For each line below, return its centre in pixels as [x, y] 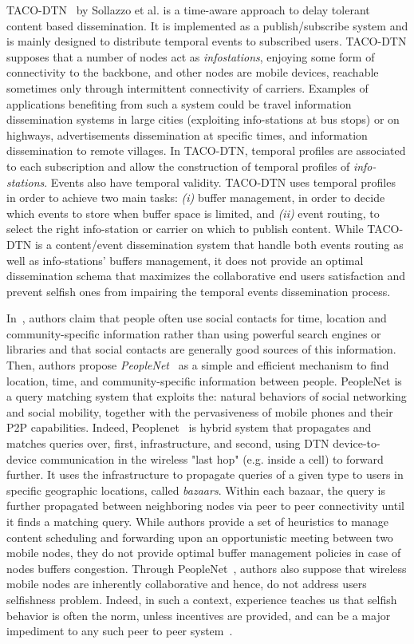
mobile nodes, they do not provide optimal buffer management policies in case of [204, 553]
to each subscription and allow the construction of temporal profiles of [178, 166]
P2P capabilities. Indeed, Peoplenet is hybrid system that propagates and [189, 427]
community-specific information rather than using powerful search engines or [194, 333]
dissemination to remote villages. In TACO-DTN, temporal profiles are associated [206, 150]
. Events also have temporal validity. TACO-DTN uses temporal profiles [220, 182]
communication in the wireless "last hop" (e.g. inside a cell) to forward [212, 458]
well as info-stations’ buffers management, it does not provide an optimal [185, 260]
